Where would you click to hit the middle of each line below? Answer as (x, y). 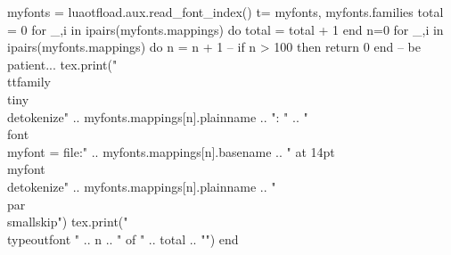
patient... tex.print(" (62, 64)
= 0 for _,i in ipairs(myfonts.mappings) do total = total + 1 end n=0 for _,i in (225, 29)
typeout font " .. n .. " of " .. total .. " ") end (123, 239)
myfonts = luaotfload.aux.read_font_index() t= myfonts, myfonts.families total (225, 12)
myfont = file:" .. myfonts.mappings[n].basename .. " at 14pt (171, 151)
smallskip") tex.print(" (68, 222)
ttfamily (29, 82)
